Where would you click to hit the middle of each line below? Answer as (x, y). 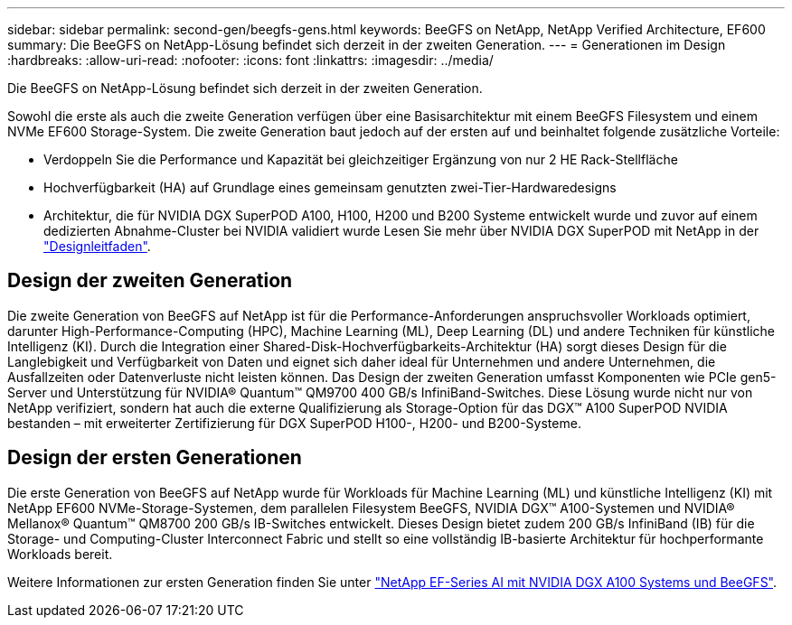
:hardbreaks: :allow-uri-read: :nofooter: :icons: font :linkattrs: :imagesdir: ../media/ (250, 60)
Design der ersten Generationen (155, 458)
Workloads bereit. (60, 554)
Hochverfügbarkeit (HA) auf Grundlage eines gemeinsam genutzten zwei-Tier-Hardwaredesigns (330, 187)
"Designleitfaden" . (97, 246)
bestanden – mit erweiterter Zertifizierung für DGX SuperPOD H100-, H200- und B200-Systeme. (294, 423)
